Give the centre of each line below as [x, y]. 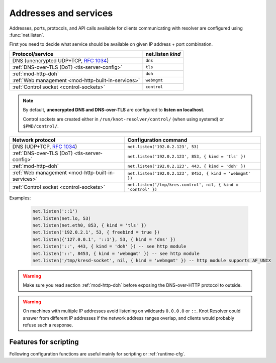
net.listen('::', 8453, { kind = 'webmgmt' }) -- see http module [116, 253]
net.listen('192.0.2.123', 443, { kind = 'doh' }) [187, 166]
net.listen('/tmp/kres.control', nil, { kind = [183, 185]
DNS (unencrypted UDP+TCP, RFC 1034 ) [61, 60]
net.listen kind [163, 54]
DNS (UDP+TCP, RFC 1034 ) [45, 147]
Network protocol [34, 140]
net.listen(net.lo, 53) [62, 218]
